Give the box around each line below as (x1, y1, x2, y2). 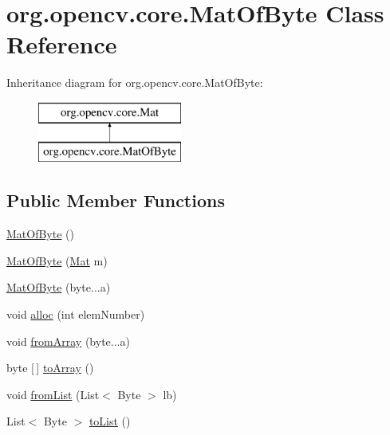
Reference (6, 28, 117, 61)
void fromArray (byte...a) (6, 332, 130, 349)
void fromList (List (6, 386, 100, 402)
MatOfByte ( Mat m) (6, 252, 108, 268)
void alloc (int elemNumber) (6, 306, 145, 323)
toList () (89, 413, 131, 429)
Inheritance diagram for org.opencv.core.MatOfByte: (6, 74, 263, 91)
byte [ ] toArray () (6, 359, 94, 376)
